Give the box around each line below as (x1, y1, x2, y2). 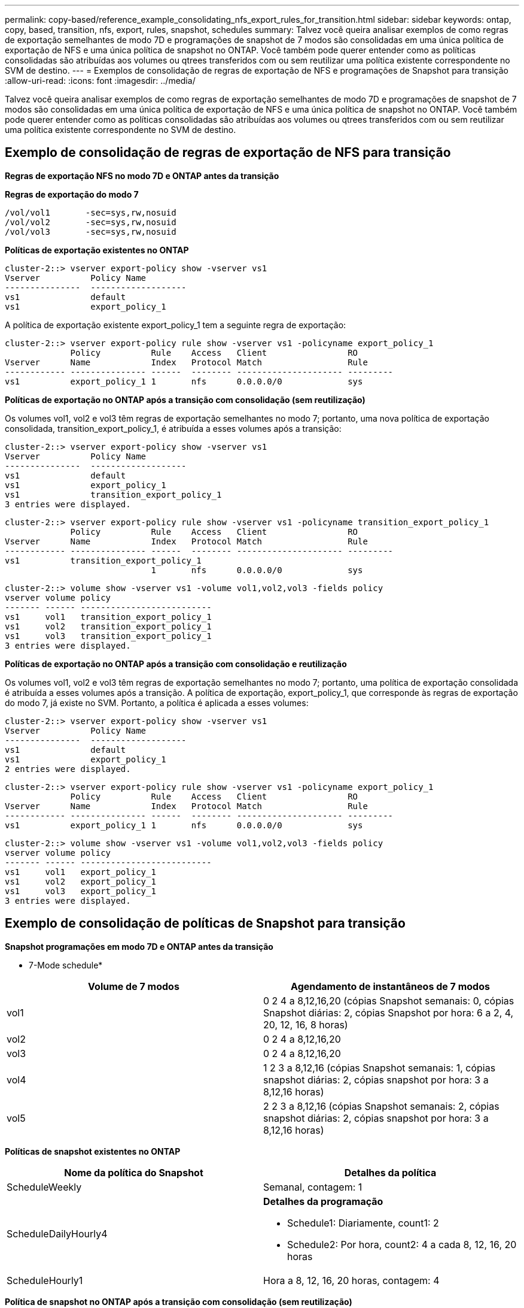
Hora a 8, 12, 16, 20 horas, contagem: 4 (263, 1274, 440, 1286)
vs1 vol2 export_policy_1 (5, 876, 156, 886)
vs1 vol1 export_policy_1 (5, 867, 156, 877)
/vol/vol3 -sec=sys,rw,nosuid (5, 226, 176, 237)
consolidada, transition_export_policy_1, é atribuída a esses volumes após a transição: (5, 423, 342, 434)
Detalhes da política (344, 1166, 437, 1179)
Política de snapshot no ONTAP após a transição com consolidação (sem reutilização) (5, 1296, 352, 1307)
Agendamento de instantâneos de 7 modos (291, 980, 490, 992)
